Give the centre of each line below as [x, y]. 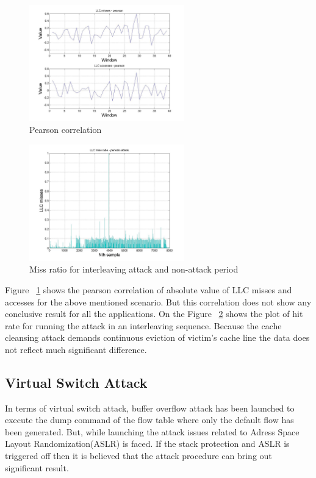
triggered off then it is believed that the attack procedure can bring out [138, 456]
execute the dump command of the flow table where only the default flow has [149, 420]
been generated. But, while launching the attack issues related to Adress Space [152, 431]
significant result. [37, 467]
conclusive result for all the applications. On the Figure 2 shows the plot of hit [154, 314]
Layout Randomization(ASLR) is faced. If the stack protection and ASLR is [147, 444]
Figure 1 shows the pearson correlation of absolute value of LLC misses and [149, 289]
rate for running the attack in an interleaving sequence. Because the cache [143, 325]
